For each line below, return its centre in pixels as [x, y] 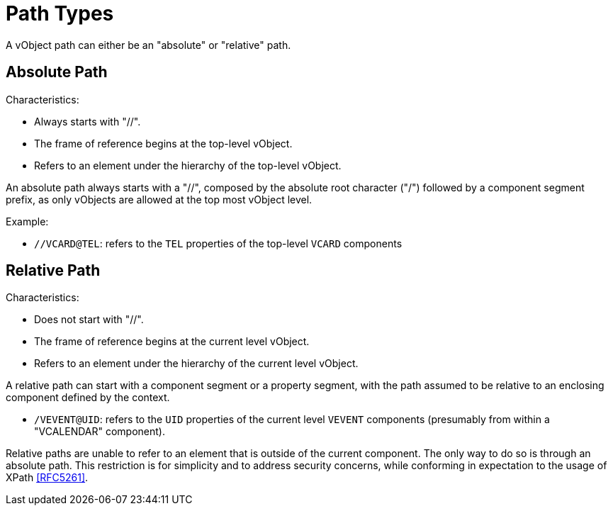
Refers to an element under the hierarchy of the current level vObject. [196, 364]
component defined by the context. [88, 398]
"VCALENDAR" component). [100, 432]
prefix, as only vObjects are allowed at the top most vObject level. [159, 199]
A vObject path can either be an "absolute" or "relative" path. [148, 45]
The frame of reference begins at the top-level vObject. [163, 143]
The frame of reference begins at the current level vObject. [172, 342]
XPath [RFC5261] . [47, 478]
